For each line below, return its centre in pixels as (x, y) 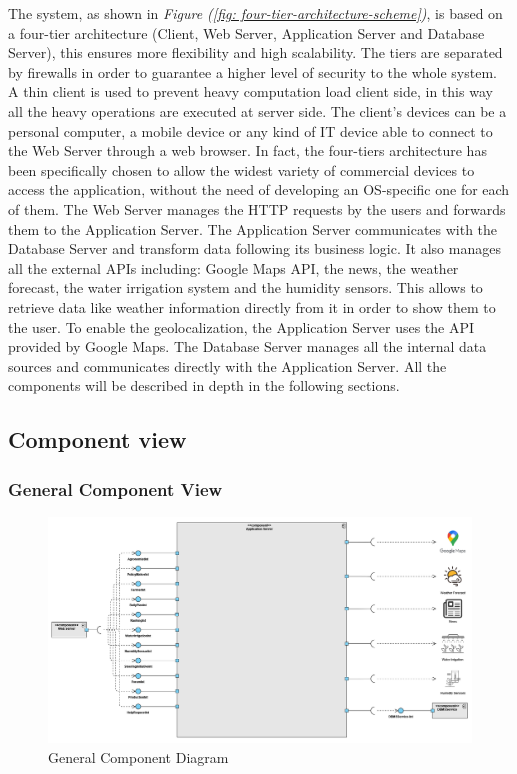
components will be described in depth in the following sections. (204, 385)
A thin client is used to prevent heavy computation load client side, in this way (250, 91)
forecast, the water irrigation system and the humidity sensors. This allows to (245, 287)
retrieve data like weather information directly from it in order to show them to (252, 306)
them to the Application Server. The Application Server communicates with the (253, 228)
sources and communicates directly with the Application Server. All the (227, 365)
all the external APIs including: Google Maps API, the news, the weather (233, 267)
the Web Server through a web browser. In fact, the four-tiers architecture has (247, 150)
